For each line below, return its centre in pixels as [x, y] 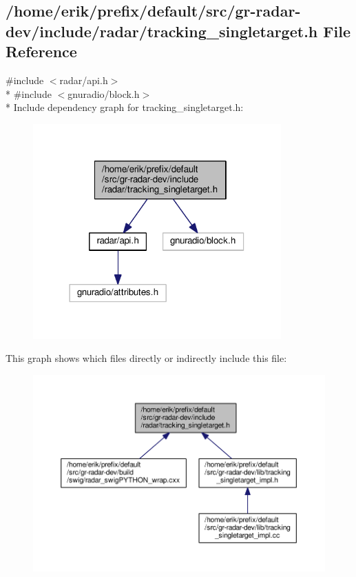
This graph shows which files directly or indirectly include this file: [146, 358]
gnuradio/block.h [104, 93]
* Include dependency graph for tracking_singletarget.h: [125, 107]
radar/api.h [84, 80]
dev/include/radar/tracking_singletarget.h [162, 31]
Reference [41, 51]
